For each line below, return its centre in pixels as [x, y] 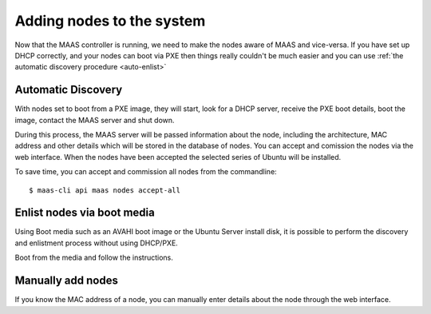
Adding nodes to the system [110, 21]
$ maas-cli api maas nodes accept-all [105, 190]
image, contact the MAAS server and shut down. [95, 120]
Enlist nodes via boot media [85, 213]
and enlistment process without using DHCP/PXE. [97, 243]
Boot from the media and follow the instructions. [94, 258]
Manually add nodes [67, 281]
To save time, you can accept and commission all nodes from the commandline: [146, 172]
